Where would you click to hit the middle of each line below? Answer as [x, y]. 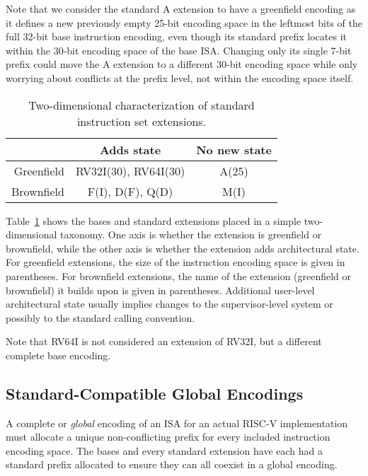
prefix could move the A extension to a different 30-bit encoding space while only [182, 64]
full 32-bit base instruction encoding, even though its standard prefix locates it [176, 36]
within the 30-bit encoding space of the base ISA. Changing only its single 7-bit [179, 50]
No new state [234, 149]
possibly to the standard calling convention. [100, 317]
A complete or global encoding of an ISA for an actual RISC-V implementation [177, 423]
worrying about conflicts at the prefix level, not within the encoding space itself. [180, 77]
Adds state [130, 149]
